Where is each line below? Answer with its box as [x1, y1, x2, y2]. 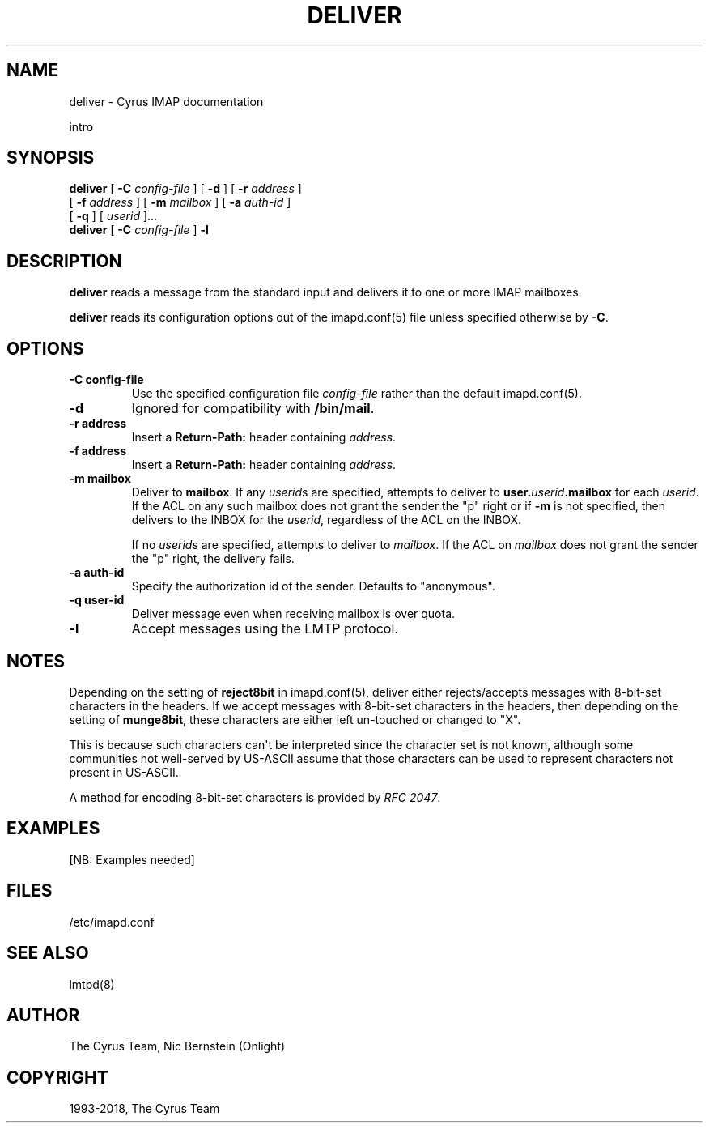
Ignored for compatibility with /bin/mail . [131, 400, 375, 417]
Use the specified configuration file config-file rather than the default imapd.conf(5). [131, 386, 582, 401]
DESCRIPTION [6, 250, 122, 271]
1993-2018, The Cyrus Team [69, 1101, 220, 1116]
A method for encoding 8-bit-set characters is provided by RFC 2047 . [69, 790, 441, 804]
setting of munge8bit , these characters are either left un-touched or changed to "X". [69, 712, 521, 726]
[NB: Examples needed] [69, 852, 195, 867]
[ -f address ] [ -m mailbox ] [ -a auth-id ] [69, 195, 291, 210]
